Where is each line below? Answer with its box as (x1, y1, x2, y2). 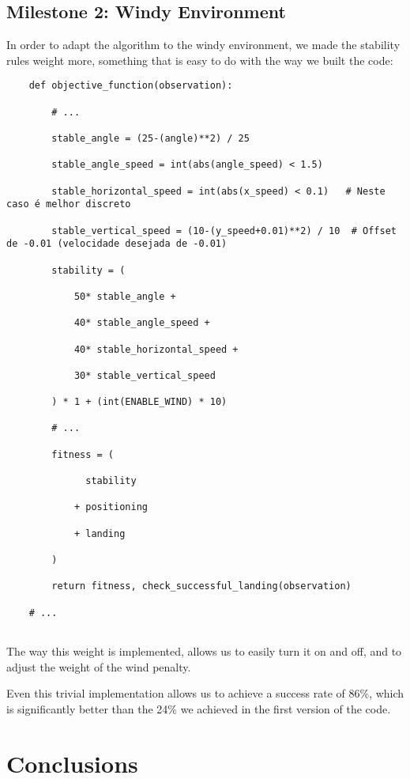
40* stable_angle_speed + (73, 317, 210, 329)
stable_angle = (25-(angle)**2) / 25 (51, 133, 250, 145)
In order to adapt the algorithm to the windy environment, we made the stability (6, 36, 401, 53)
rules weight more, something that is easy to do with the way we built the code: (6, 51, 393, 68)
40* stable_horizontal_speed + (73, 343, 239, 355)
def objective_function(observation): (28, 80, 233, 92)
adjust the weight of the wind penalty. (6, 658, 191, 675)
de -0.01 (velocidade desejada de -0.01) (6, 238, 228, 250)
